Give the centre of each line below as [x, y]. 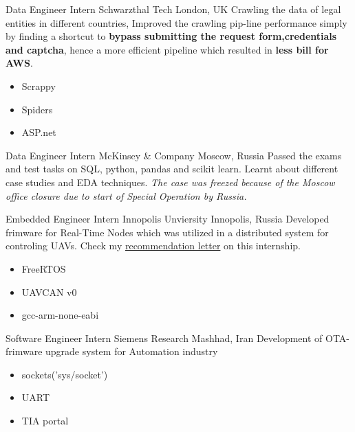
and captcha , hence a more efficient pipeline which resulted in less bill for [167, 49]
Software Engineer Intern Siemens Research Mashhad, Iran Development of [164, 338]
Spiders [37, 109]
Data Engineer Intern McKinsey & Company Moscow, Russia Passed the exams [174, 155]
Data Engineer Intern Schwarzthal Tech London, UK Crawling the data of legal [173, 9]
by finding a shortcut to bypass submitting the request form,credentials [171, 36]
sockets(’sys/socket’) [65, 374]
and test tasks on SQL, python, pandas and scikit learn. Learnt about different [172, 169]
